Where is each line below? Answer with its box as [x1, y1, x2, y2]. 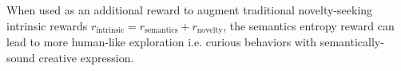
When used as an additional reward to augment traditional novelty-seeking [6, 2, 373, 18]
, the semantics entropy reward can [223, 17, 395, 34]
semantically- [320, 34, 384, 50]
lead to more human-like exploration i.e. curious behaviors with [6, 34, 317, 50]
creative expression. [38, 49, 134, 65]
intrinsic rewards [6, 17, 88, 34]
